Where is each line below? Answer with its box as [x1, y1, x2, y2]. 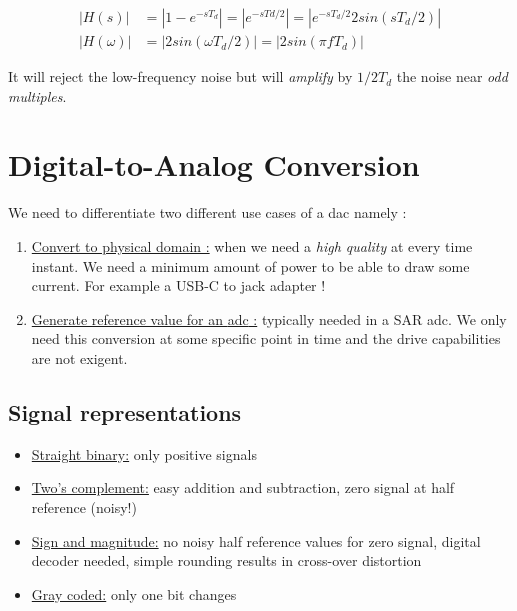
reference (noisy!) [31, 496, 137, 517]
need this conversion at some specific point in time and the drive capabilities [31, 328, 501, 349]
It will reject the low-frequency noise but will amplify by [8, 66, 353, 87]
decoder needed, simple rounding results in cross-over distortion [31, 550, 422, 571]
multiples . [8, 85, 67, 106]
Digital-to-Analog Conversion [8, 144, 420, 185]
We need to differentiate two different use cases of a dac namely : [8, 202, 407, 223]
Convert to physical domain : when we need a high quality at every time [31, 235, 473, 256]
